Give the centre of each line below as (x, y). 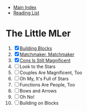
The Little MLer (38, 34)
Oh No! (27, 97)
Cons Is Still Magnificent (45, 60)
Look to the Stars (38, 66)
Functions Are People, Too (47, 84)
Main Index (25, 7)
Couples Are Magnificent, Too (51, 72)
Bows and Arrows (38, 91)
